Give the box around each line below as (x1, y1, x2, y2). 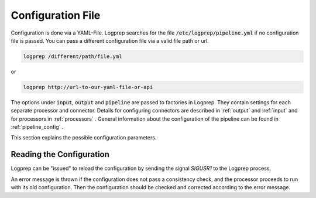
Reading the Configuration (11, 149, 109, 159)
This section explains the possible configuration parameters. (11, 134, 157, 141)
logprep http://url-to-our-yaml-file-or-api (23, 84, 153, 90)
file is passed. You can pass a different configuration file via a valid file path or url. (11, 37, 209, 44)
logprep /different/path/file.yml (23, 53, 122, 60)
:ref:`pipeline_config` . (11, 124, 64, 131)
